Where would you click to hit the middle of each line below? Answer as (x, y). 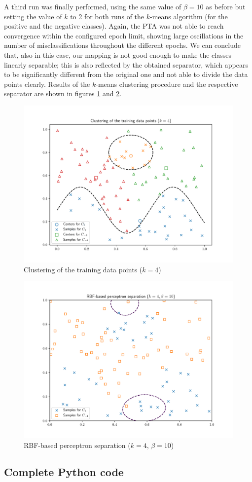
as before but (226, 6)
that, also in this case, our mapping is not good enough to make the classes (118, 55)
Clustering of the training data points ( (83, 269)
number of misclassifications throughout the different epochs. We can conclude (123, 45)
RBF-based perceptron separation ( (77, 445)
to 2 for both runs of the (107, 16)
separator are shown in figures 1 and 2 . (63, 93)
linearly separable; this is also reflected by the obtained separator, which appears (126, 64)
